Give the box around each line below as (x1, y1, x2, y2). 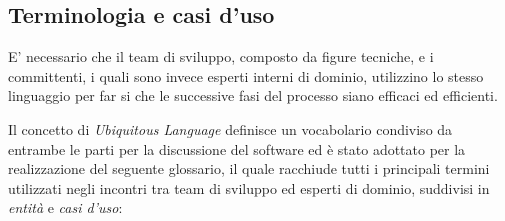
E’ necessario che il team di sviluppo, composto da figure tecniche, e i (8, 46, 434, 67)
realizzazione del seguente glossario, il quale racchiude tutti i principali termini (8, 158, 490, 179)
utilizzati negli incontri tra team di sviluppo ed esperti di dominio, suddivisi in (8, 177, 490, 198)
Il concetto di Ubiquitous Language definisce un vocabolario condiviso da (8, 118, 453, 139)
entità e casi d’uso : (8, 197, 123, 218)
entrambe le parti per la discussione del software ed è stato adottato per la (8, 138, 466, 159)
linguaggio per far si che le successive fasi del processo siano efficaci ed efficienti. (8, 85, 498, 106)
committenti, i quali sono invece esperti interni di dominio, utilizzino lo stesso (8, 65, 484, 86)
